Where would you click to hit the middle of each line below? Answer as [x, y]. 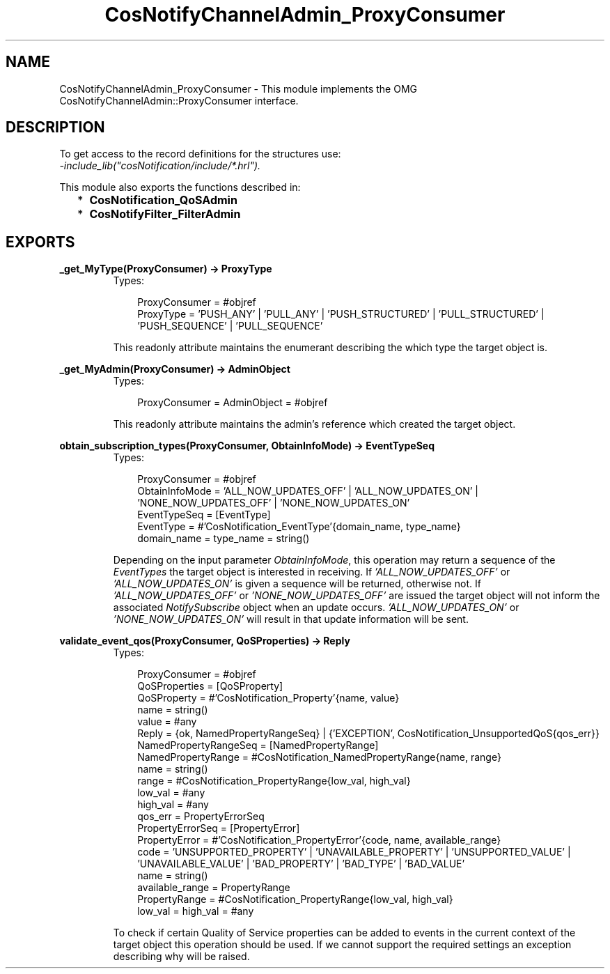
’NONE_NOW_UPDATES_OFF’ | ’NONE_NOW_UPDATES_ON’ [274, 503]
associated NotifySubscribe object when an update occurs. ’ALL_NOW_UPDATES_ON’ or [316, 608]
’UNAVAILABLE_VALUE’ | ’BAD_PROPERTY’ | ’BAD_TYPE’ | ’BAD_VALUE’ [301, 864]
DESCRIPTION [55, 127]
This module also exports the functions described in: [180, 187]
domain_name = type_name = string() [224, 539]
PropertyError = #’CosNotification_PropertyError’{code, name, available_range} [319, 840]
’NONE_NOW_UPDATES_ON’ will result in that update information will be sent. [291, 619]
